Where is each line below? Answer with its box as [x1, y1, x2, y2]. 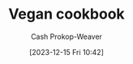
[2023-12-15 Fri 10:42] [28, 47, 105, 57]
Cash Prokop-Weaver [30, 32, 103, 41]
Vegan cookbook [8, 5, 125, 23]
